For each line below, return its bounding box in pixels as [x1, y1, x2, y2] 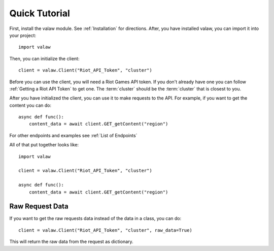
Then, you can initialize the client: [9, 55, 80, 61]
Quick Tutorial [9, 8, 71, 19]
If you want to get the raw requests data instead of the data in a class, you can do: [9, 215, 182, 222]
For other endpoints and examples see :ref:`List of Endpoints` [9, 132, 138, 138]
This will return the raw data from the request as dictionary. [9, 239, 134, 245]
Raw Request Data [9, 202, 68, 211]
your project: [9, 32, 37, 38]
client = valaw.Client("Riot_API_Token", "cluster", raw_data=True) [18, 227, 192, 233]
